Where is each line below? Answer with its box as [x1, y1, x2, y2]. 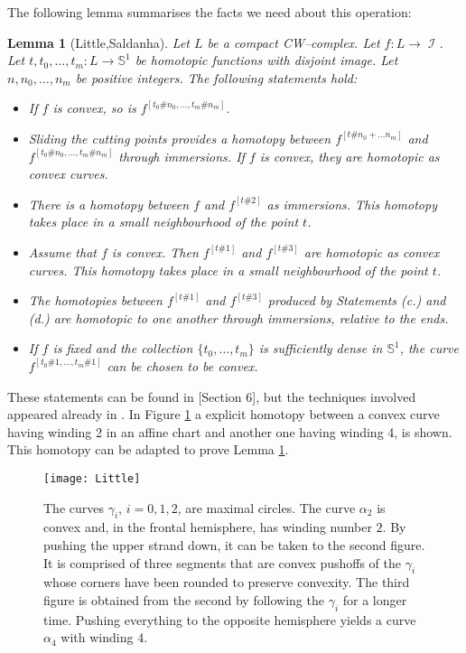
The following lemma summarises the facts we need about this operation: [7, 3, 412, 21]
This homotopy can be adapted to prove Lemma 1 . [7, 440, 289, 459]
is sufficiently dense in [258, 339, 383, 358]
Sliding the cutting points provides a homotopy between [28, 128, 331, 147]
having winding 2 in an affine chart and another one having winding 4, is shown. [7, 422, 452, 441]
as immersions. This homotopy [266, 194, 437, 213]
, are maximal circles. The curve [177, 498, 356, 517]
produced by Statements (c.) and [267, 291, 446, 310]
